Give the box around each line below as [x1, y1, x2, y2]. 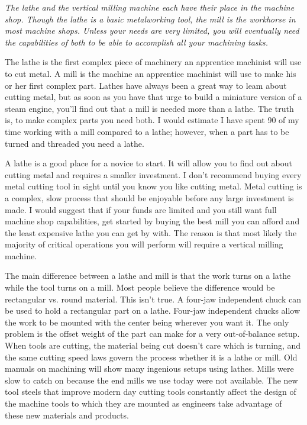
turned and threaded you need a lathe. [5, 137, 144, 149]
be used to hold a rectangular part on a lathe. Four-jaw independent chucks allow [5, 304, 300, 317]
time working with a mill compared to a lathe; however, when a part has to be [5, 125, 289, 137]
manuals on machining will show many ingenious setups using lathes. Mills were [5, 362, 294, 375]
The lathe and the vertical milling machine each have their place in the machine [5, 1, 295, 13]
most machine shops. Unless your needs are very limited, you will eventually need [5, 24, 299, 37]
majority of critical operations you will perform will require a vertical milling [5, 238, 283, 250]
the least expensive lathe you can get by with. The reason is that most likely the [5, 226, 297, 239]
